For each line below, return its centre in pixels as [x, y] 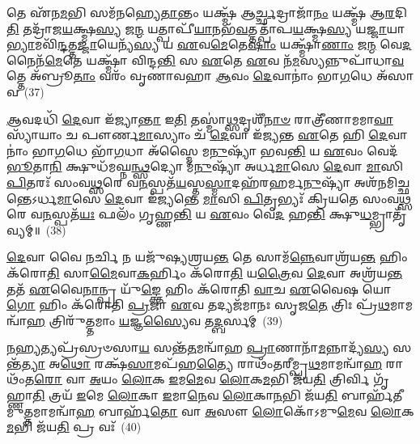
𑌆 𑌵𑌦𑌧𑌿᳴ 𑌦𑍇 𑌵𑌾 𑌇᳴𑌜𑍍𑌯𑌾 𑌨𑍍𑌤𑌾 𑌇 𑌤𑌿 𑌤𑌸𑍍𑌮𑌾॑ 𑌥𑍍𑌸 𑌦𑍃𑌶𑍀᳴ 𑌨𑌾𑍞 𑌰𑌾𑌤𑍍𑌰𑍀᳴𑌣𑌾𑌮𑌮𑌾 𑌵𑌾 [200, 118]
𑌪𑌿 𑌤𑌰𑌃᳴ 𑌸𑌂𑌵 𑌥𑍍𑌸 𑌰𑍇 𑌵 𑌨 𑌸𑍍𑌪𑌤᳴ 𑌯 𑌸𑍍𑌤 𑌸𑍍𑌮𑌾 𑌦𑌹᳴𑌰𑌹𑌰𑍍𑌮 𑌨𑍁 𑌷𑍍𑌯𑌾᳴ [178, 182]
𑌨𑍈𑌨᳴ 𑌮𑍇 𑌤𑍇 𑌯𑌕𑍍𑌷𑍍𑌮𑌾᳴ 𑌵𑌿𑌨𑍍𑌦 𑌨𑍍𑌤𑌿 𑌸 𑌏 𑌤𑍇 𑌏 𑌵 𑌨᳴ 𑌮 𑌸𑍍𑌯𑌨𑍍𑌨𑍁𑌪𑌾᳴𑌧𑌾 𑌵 [206, 59]
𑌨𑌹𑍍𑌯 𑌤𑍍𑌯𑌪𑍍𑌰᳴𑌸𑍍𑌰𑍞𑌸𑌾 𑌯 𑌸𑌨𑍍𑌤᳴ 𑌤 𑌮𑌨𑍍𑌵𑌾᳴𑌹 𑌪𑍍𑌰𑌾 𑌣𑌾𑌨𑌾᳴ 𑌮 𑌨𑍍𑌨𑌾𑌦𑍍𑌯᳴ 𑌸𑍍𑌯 [198, 347]
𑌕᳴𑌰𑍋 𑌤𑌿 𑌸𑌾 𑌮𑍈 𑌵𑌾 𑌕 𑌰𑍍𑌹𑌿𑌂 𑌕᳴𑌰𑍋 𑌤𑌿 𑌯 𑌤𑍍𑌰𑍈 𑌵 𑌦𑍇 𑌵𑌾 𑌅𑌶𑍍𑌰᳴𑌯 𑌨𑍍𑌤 [205, 272]
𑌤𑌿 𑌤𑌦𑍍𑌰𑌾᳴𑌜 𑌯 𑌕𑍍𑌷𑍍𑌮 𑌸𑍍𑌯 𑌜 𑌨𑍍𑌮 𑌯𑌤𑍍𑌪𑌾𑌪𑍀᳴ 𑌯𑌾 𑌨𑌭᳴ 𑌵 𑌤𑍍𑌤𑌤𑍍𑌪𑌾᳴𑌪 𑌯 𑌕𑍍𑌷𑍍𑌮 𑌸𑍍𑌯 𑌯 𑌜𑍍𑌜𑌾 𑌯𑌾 [206, 28]
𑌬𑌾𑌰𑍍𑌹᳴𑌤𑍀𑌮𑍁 [372, 395]
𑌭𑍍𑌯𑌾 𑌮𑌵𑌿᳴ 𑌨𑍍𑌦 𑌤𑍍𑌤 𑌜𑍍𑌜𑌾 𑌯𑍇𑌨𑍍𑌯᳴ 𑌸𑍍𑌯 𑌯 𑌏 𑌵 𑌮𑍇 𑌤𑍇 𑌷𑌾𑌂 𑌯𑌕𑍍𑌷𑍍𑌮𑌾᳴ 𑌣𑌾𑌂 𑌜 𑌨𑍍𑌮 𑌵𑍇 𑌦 [209, 44]
